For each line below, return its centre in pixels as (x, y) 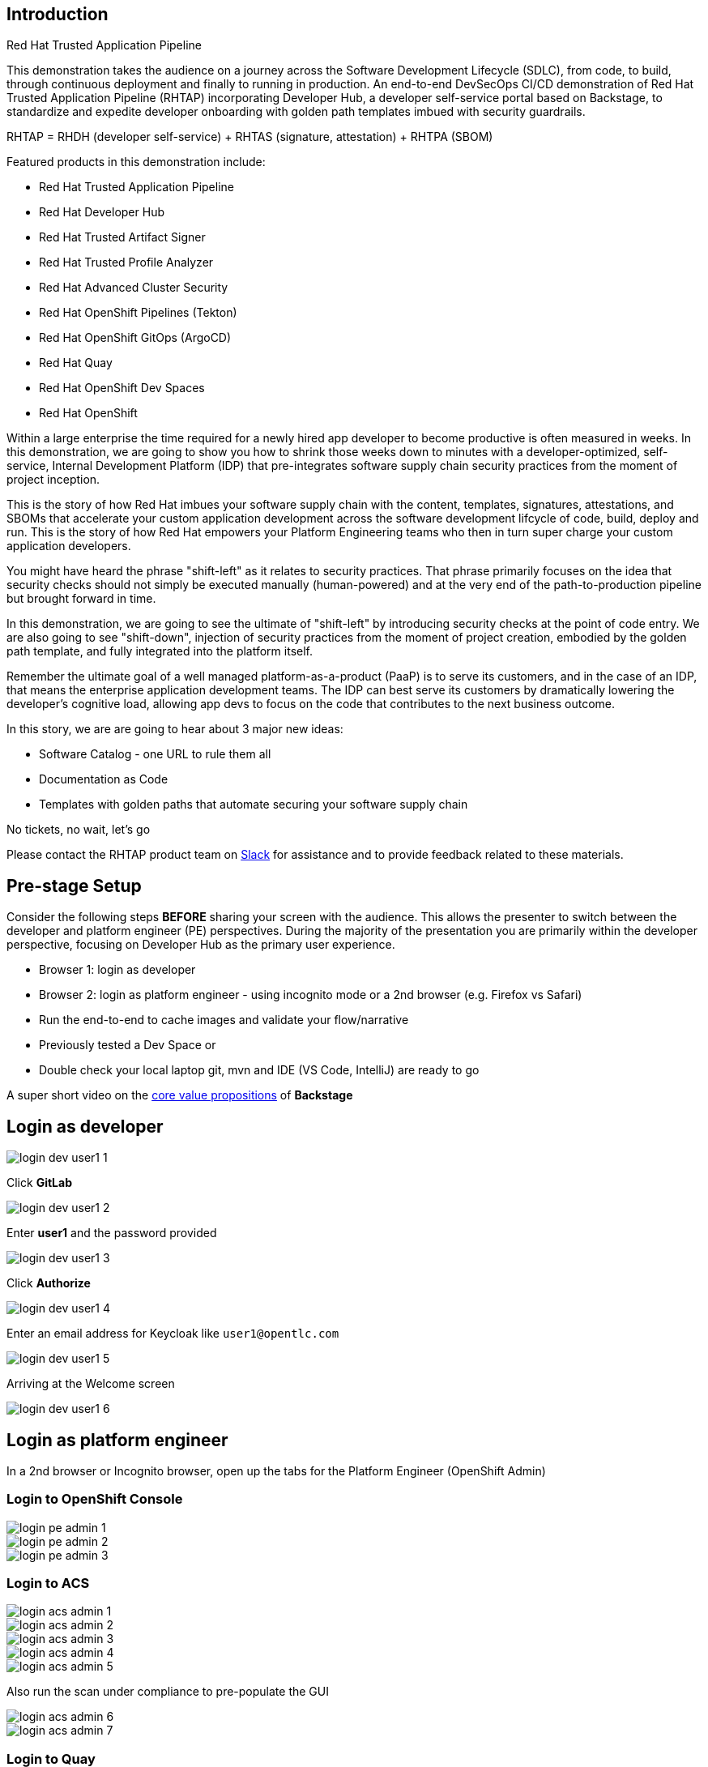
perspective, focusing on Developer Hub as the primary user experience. (201, 945)
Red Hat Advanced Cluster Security (134, 288)
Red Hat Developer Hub (102, 212)
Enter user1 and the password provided (112, 1233)
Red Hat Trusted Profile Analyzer (126, 262)
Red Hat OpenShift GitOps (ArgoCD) (135, 338)
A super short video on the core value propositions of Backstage (180, 1095)
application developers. (69, 546)
